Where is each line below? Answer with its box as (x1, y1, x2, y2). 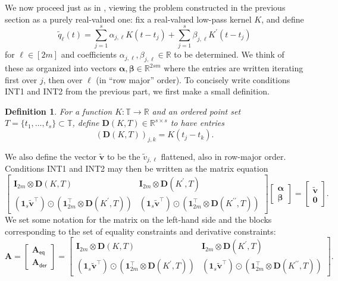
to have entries (170, 116, 225, 129)
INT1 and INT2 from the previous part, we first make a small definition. (5, 85, 270, 97)
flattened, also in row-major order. (161, 150, 286, 162)
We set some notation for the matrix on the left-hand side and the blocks (5, 213, 272, 225)
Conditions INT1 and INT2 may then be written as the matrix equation (5, 162, 268, 175)
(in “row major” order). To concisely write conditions (96, 73, 290, 86)
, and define (261, 12, 304, 25)
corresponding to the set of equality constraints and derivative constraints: (5, 225, 276, 237)
